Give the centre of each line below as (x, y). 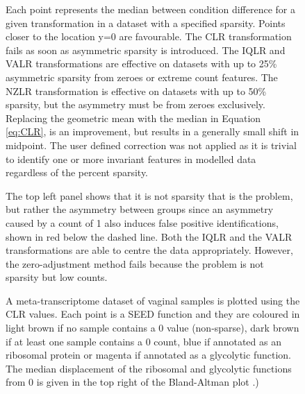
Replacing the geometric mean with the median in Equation (133, 118)
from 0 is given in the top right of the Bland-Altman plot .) (132, 382)
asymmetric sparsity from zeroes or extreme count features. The (142, 77)
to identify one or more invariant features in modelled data (131, 159)
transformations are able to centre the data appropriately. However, (149, 250)
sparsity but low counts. (57, 277)
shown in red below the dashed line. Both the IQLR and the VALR (149, 236)
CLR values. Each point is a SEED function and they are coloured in (153, 314)
